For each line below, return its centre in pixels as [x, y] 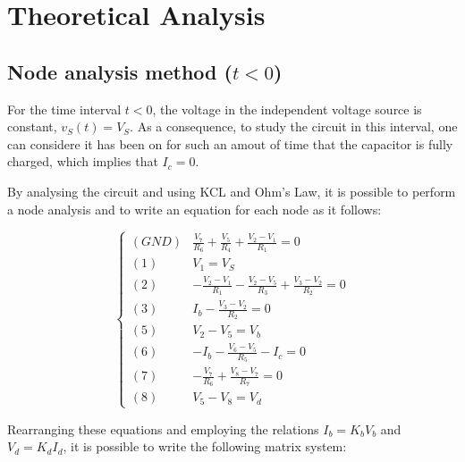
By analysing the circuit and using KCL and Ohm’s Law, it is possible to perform [232, 191]
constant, [32, 126]
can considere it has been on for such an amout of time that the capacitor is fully [230, 143]
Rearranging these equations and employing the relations [163, 428]
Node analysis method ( [120, 71]
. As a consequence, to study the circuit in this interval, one [294, 126]
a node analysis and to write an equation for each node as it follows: [194, 209]
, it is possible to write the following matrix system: [205, 446]
